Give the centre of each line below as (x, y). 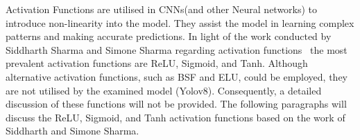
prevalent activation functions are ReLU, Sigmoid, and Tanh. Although (157, 63)
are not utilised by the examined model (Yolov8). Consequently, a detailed (164, 90)
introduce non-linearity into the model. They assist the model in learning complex (180, 22)
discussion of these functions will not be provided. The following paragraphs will (176, 104)
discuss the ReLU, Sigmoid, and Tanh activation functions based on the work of (175, 117)
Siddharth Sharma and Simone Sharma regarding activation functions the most (177, 49)
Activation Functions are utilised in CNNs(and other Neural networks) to (162, 9)
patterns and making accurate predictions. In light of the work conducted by (169, 36)
